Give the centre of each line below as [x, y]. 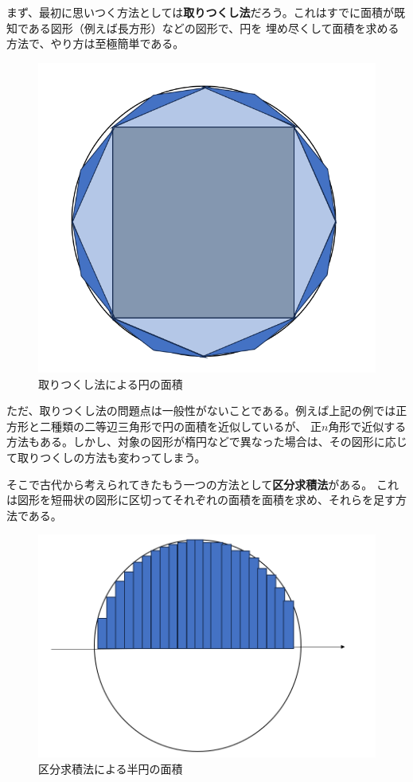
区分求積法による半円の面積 [111, 769]
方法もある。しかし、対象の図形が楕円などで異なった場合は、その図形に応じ [207, 442]
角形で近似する [367, 426]
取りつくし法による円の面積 [111, 383]
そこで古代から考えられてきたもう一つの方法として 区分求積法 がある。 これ [203, 484]
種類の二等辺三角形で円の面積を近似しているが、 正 [186, 426]
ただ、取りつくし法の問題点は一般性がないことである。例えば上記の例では [201, 411]
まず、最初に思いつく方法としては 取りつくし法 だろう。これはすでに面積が [200, 12]
